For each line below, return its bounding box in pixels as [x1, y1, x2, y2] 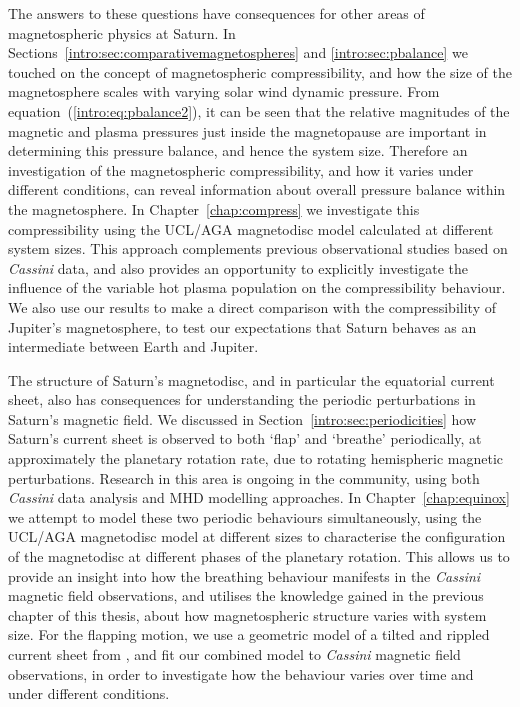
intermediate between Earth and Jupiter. [8, 336, 259, 357]
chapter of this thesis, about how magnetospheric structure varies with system [8, 604, 487, 625]
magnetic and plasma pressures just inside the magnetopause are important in [8, 120, 487, 141]
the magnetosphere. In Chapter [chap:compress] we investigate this [8, 198, 420, 219]
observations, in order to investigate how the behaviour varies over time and [8, 663, 474, 684]
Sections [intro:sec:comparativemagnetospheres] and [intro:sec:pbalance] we [8, 42, 468, 63]
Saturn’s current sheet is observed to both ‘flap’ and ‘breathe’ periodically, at [8, 428, 482, 449]
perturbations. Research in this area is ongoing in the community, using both [8, 467, 480, 488]
